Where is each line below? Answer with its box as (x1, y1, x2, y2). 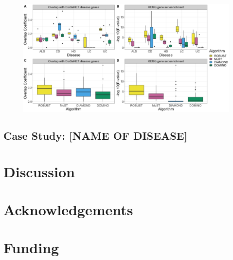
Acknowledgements (3, 199, 133, 219)
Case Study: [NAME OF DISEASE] (3, 128, 188, 143)
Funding (3, 238, 59, 258)
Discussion (3, 161, 75, 181)
